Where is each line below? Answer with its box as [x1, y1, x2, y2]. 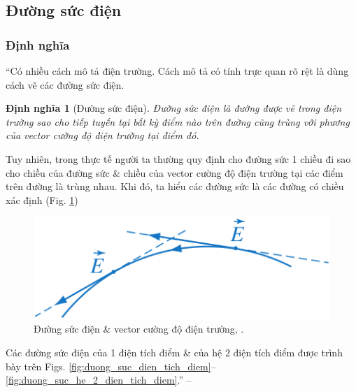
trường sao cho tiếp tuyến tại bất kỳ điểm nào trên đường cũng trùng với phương [6, 114, 350, 129]
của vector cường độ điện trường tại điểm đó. [6, 128, 199, 143]
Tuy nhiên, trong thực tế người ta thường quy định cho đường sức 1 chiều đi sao [6, 151, 351, 166]
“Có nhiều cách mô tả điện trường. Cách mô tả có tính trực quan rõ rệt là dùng [6, 64, 349, 78]
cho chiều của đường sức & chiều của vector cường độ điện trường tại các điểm [6, 165, 343, 180]
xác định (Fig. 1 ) [6, 192, 78, 207]
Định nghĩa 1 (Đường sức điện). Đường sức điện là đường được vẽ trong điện [6, 101, 342, 115]
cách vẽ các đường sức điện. [6, 77, 124, 92]
